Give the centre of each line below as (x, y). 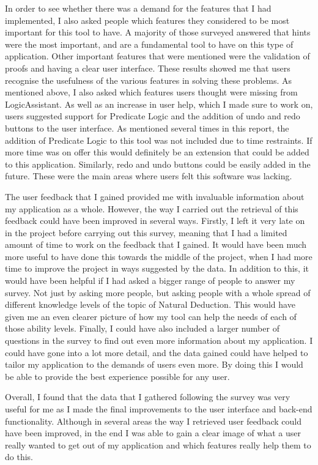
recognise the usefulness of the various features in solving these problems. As (149, 80)
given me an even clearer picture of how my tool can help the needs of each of (151, 316)
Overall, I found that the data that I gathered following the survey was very (148, 397)
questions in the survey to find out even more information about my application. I (159, 340)
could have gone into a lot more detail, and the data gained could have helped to (157, 352)
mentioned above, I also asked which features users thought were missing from (151, 92)
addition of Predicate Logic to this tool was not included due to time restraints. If (159, 140)
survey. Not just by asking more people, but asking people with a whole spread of (158, 292)
